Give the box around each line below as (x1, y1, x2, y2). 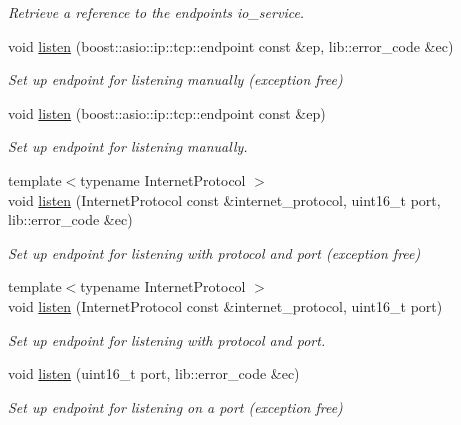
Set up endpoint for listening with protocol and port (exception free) (8, 242, 421, 263)
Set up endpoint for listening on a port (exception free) (8, 396, 343, 417)
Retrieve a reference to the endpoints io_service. (8, 2, 305, 22)
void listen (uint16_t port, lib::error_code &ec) (8, 363, 300, 384)
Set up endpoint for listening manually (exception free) (8, 69, 343, 90)
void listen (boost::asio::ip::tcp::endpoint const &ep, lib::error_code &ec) (8, 35, 454, 56)
